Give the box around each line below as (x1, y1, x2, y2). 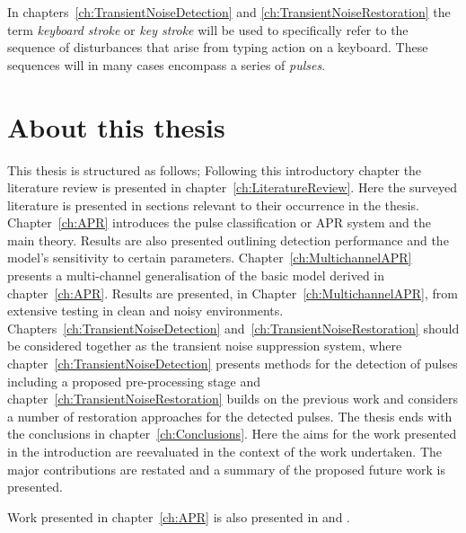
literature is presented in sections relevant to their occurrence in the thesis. (7, 195, 419, 214)
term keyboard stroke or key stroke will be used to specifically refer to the (7, 20, 409, 39)
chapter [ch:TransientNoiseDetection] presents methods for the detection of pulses (7, 354, 458, 373)
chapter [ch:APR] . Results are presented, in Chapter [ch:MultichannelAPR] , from (7, 283, 458, 302)
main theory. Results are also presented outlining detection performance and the (7, 230, 449, 249)
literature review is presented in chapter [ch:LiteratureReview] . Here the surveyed (7, 178, 458, 197)
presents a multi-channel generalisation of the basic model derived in (7, 266, 385, 285)
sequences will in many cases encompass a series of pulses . (7, 55, 326, 74)
